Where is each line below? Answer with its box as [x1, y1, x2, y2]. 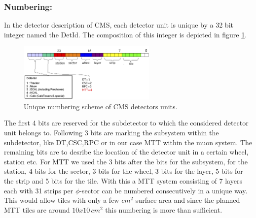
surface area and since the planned [135, 195, 240, 205]
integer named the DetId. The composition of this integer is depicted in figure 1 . [4, 29, 247, 39]
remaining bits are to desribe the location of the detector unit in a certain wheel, [4, 147, 249, 157]
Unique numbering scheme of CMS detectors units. [24, 101, 178, 111]
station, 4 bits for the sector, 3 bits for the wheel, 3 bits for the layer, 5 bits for [4, 166, 243, 176]
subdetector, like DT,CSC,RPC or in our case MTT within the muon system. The [4, 137, 253, 147]
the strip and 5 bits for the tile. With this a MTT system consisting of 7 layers [4, 175, 242, 186]
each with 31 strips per [4, 185, 73, 195]
